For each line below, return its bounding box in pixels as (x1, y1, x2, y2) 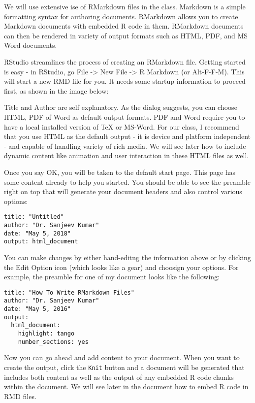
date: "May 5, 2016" (4, 305, 71, 312)
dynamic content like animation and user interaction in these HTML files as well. (4, 150, 249, 161)
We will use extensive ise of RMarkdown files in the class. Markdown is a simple (4, 1, 246, 11)
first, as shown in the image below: (4, 85, 109, 96)
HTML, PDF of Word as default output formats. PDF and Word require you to (4, 111, 245, 122)
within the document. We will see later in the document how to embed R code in (4, 381, 249, 392)
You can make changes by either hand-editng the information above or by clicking (4, 252, 251, 262)
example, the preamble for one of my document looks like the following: (4, 271, 220, 282)
